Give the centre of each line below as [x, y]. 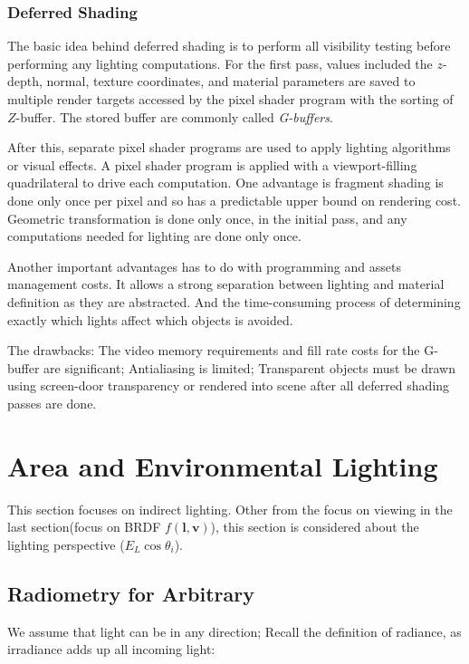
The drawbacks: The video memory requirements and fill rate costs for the [214, 350]
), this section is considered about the [315, 527]
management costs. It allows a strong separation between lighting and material [226, 284]
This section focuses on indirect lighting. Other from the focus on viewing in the [230, 509]
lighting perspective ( [66, 544]
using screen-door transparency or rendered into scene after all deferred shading [229, 385]
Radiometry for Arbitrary [131, 593]
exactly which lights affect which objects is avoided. [150, 319]
